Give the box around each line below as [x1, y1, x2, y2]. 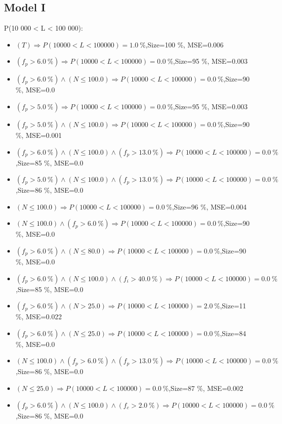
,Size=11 [220, 300, 246, 311]
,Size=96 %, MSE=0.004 [172, 201, 247, 212]
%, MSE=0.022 [15, 311, 62, 322]
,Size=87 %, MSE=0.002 [168, 382, 243, 393]
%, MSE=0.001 [15, 129, 62, 140]
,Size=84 [220, 328, 246, 338]
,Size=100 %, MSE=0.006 [145, 39, 224, 49]
